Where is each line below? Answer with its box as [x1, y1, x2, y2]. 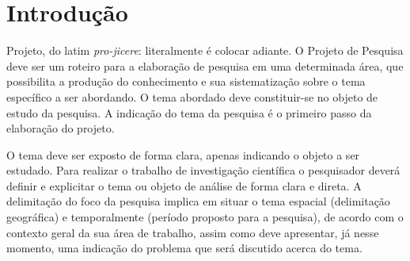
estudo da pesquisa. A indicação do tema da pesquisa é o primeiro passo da [6, 104, 372, 121]
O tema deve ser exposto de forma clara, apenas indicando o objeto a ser [6, 146, 360, 163]
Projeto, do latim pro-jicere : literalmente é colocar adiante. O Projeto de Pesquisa [6, 42, 404, 59]
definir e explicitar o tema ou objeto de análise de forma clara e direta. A [6, 177, 362, 194]
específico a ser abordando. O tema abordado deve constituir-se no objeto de [6, 88, 378, 105]
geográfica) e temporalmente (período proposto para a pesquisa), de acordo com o [6, 209, 404, 225]
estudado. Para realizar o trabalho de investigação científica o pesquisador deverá [6, 162, 401, 178]
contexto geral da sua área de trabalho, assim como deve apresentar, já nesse [6, 224, 379, 240]
